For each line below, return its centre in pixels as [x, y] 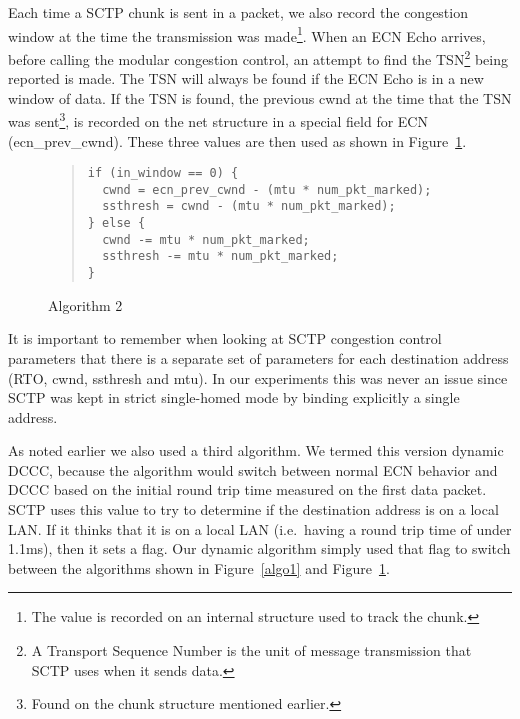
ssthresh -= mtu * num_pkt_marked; [220, 256]
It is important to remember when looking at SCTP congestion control [225, 338]
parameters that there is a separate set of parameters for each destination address [258, 357]
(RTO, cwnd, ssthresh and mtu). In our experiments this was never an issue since [258, 377]
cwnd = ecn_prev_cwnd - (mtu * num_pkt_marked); [267, 189]
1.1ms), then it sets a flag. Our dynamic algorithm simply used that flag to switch [259, 548]
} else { [116, 223]
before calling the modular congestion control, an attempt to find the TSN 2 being [258, 57]
